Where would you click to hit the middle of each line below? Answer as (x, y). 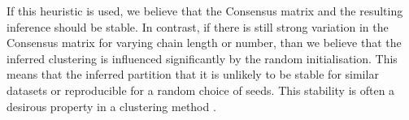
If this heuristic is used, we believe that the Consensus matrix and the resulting (205, 11)
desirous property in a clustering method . (111, 106)
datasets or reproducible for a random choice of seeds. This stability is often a (201, 90)
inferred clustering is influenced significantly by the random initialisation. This (202, 58)
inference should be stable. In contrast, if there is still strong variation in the (198, 26)
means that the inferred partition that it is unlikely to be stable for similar (193, 74)
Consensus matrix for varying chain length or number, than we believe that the (204, 43)
